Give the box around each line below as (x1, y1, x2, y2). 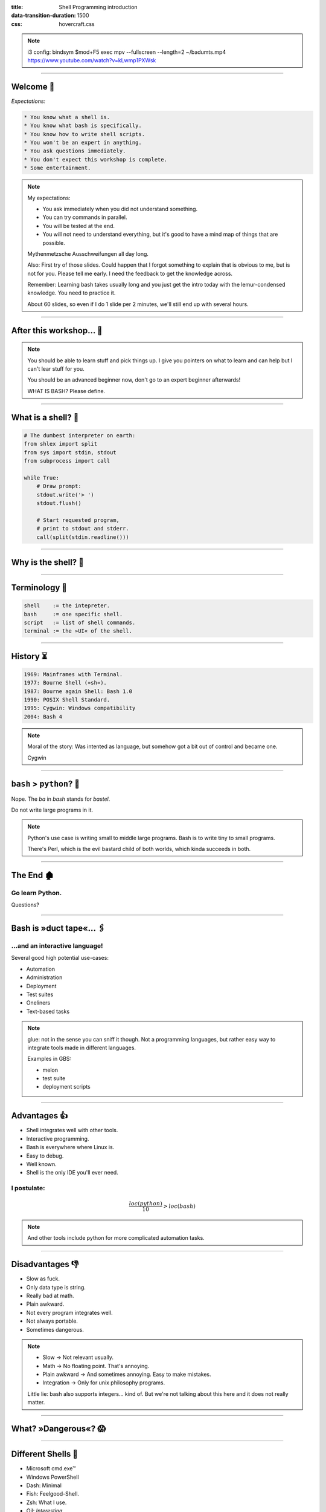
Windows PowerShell (26, 1473, 79, 1481)
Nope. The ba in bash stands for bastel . (11, 795, 110, 803)
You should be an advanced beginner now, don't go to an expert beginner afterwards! (27, 376, 241, 383)
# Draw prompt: (36, 483, 81, 490)
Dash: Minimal (26, 1482, 62, 1489)
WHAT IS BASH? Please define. (27, 387, 106, 394)
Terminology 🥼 (11, 582, 68, 593)
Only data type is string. (26, 1283, 86, 1291)
